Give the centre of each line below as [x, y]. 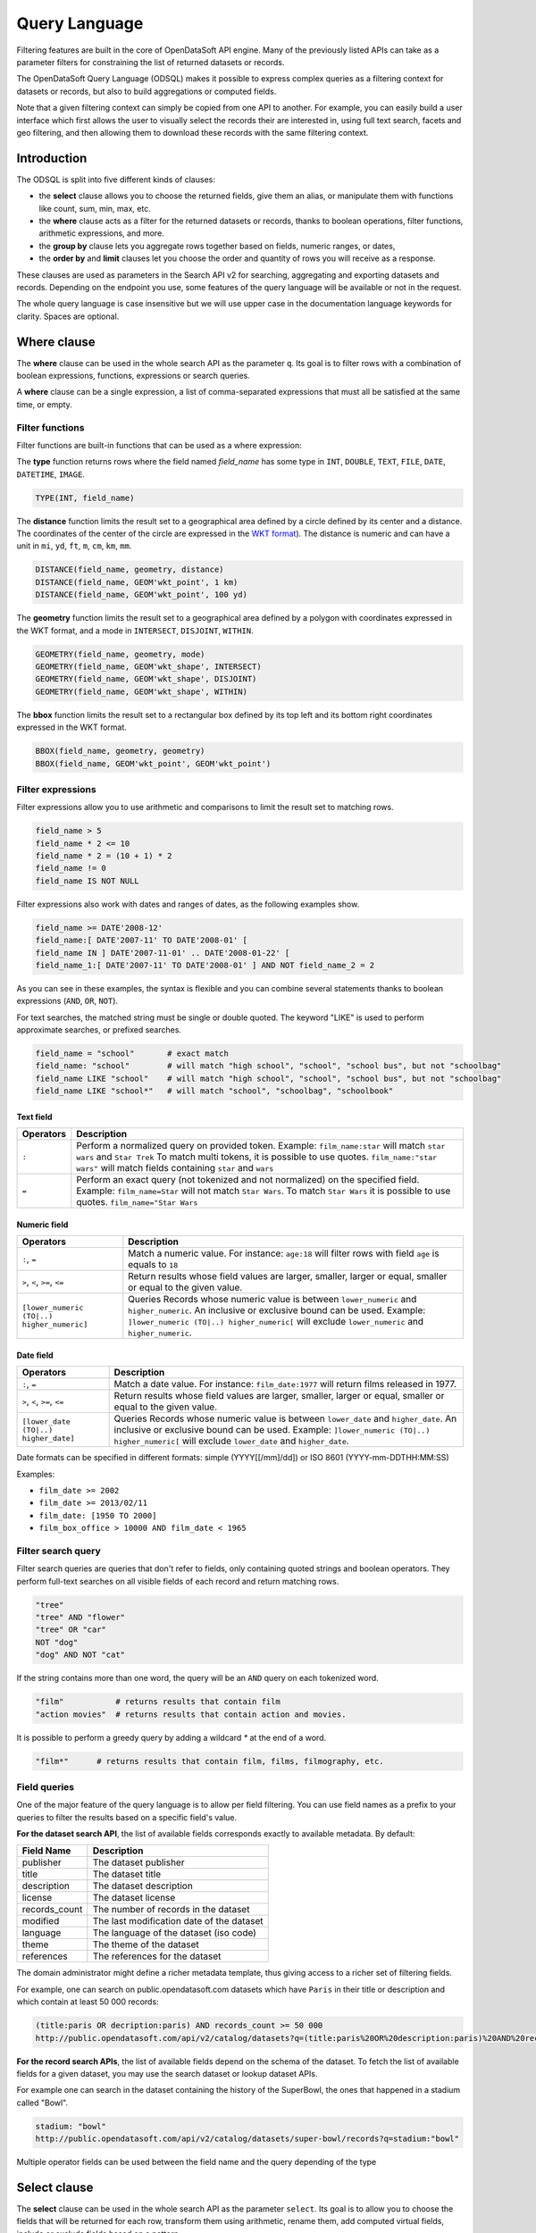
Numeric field [42, 1225]
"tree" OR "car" [71, 1630]
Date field [35, 1355]
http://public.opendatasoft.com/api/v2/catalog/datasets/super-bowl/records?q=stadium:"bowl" [247, 2139]
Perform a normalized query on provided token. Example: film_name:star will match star [261, 1146]
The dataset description [143, 1886]
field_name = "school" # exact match [132, 1054]
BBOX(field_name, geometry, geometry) [120, 751]
